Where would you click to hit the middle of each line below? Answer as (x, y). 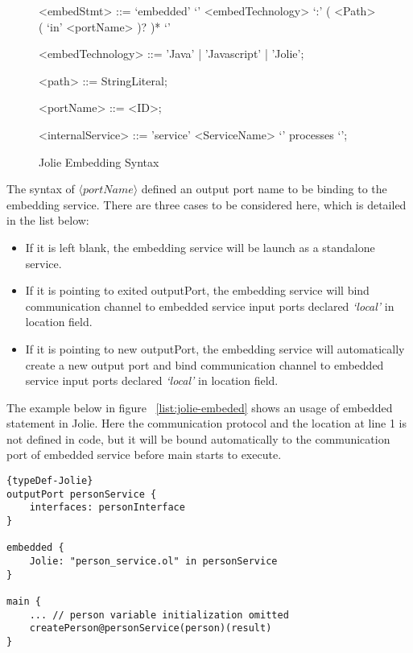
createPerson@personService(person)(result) (151, 628)
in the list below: (48, 220)
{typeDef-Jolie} (50, 481)
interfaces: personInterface (107, 508)
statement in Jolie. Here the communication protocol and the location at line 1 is (207, 423)
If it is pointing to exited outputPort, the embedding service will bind (197, 290)
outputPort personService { (82, 494)
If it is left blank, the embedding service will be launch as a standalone (200, 247)
